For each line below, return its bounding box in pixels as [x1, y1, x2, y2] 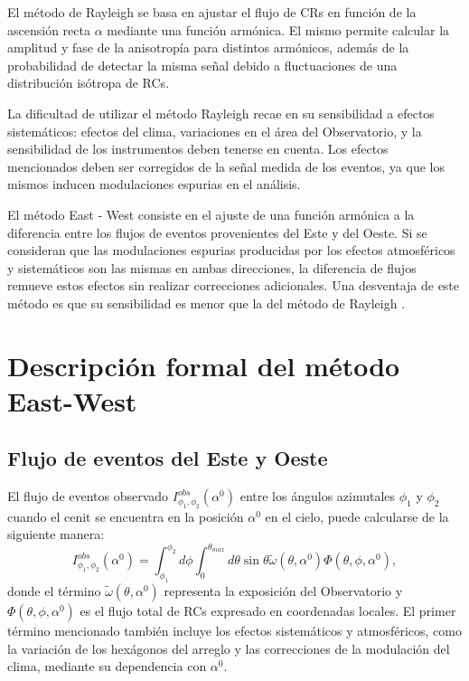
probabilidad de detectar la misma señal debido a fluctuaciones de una [7, 55, 398, 74]
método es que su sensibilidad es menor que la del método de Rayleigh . [7, 293, 406, 312]
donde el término [7, 582, 101, 601]
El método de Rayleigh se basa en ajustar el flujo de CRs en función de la [7, 3, 417, 21]
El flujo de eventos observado [7, 487, 169, 506]
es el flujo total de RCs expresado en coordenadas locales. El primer [80, 601, 456, 620]
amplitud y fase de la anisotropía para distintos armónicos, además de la [7, 38, 409, 57]
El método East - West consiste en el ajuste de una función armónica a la [7, 204, 415, 223]
